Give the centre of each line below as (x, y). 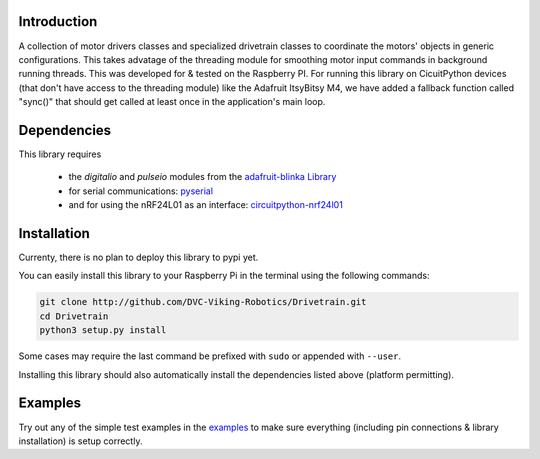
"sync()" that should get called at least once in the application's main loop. (172, 102)
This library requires (60, 154)
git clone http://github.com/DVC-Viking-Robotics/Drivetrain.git (203, 302)
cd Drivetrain (74, 316)
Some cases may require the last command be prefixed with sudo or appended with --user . (210, 356)
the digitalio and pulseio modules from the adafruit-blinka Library (202, 177)
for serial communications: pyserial (141, 191)
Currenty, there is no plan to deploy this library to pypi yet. (138, 257)
